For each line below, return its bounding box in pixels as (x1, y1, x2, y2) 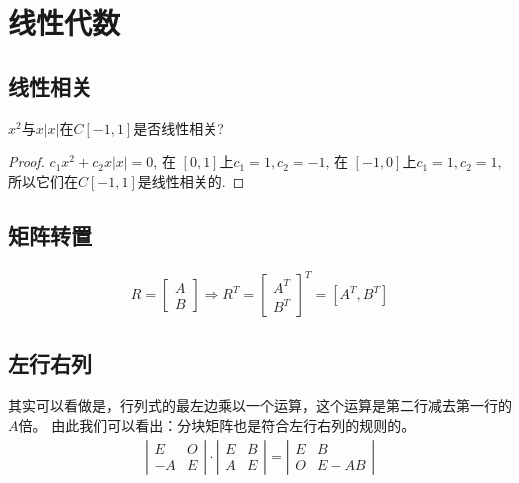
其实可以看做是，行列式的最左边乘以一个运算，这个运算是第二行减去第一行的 (8, 395, 512, 416)
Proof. (8, 151, 45, 172)
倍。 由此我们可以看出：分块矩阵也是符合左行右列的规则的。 (18, 414, 416, 435)
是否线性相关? (133, 117, 224, 138)
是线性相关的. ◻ (137, 170, 245, 191)
